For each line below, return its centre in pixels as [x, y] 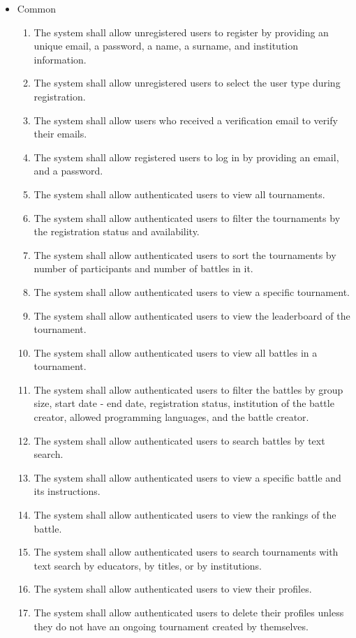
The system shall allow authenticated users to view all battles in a [176, 352]
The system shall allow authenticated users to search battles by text [179, 440]
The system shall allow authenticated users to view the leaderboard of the [192, 315]
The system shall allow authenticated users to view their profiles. [173, 589]
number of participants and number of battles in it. [143, 268]
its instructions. [67, 491]
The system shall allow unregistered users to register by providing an [181, 32]
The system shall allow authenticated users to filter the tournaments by [187, 217]
